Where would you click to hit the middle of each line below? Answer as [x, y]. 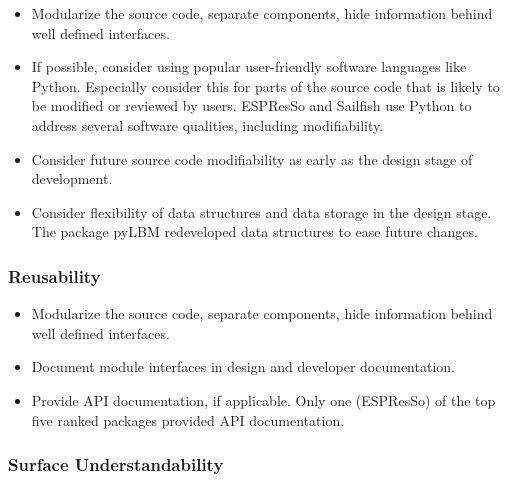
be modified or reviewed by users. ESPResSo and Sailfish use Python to [251, 105]
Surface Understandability [116, 464]
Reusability [54, 275]
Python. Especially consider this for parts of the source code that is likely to [265, 85]
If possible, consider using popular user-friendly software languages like [249, 66]
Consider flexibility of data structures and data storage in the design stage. [261, 211]
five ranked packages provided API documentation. [188, 419]
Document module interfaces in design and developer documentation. [243, 366]
